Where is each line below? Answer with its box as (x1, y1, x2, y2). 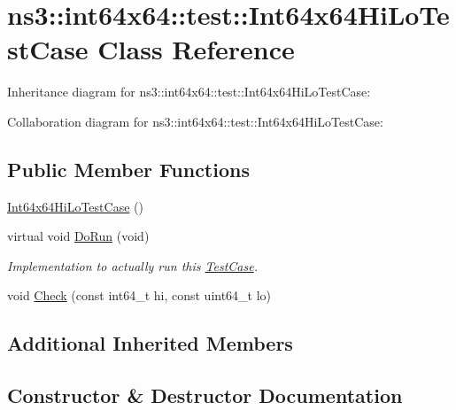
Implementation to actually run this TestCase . (7, 256, 258, 275)
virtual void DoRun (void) (7, 227, 150, 245)
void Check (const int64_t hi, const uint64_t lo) (7, 286, 272, 305)
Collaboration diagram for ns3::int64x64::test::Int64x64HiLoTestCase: (7, 112, 383, 130)
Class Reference (97, 31, 295, 67)
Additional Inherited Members (7, 329, 293, 357)
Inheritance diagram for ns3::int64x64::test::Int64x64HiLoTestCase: (7, 82, 371, 101)
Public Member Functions (7, 155, 250, 182)
